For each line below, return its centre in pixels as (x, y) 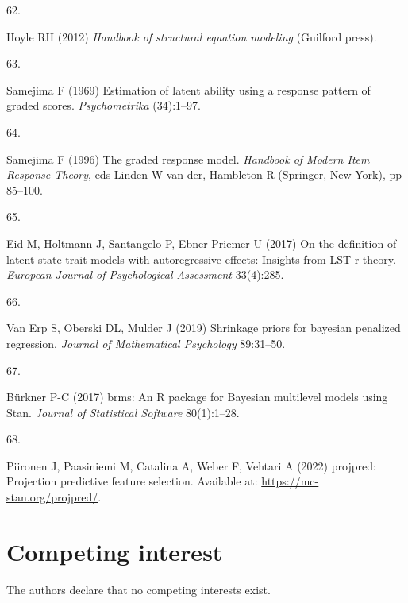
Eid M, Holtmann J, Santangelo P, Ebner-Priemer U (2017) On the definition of (202, 243)
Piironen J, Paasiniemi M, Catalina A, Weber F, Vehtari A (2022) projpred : (191, 465)
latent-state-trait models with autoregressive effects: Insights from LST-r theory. (201, 259)
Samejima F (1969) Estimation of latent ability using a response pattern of (189, 89)
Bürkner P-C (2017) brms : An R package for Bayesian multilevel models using (197, 397)
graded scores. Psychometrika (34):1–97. (104, 105)
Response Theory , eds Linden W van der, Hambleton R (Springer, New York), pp (204, 174)
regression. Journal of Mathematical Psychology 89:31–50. (146, 343)
